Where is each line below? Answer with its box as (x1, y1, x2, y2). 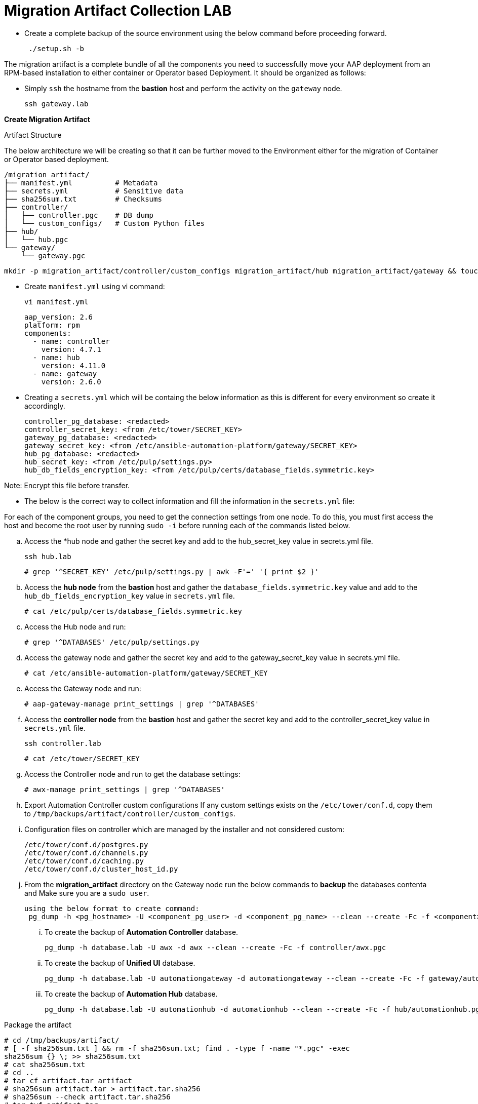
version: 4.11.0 (41, 361, 106, 370)
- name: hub (32, 353, 80, 362)
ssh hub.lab (24, 552, 71, 561)
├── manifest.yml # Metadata (4, 178, 158, 187)
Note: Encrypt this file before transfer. (4, 481, 130, 490)
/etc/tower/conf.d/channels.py (24, 848, 148, 857)
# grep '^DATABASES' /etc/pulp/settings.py (24, 638, 200, 646)
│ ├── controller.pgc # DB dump (4, 211, 154, 219)
